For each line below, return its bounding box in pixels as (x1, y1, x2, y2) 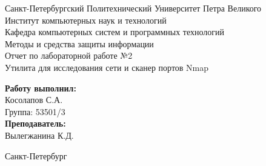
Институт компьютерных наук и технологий (5, 13, 167, 26)
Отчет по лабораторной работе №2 (5, 49, 133, 62)
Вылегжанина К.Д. (5, 128, 74, 141)
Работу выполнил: (5, 81, 76, 94)
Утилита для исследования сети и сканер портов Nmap (5, 61, 209, 73)
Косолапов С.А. (5, 93, 63, 106)
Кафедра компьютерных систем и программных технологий (5, 25, 225, 38)
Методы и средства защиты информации (5, 37, 154, 50)
